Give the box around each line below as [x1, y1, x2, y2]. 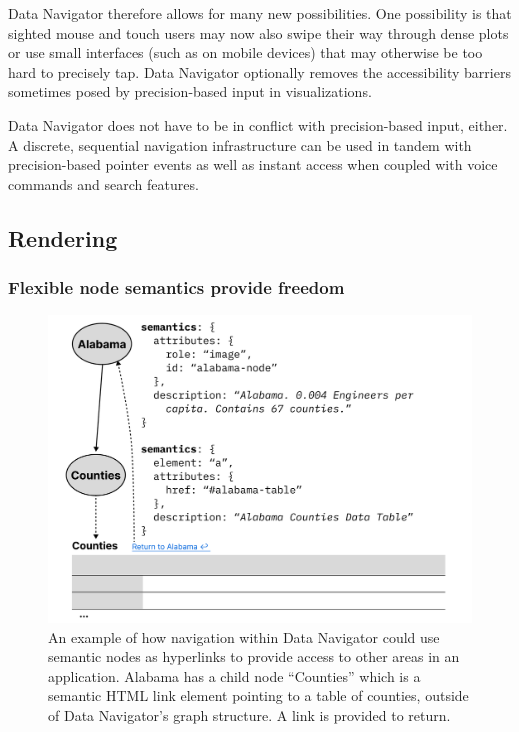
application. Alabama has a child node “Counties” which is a [48, 665, 421, 686]
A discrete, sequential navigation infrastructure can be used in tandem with [8, 134, 472, 155]
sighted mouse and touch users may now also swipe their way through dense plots [8, 22, 509, 43]
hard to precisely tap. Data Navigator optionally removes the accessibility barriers [8, 61, 511, 82]
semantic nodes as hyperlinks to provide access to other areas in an [48, 646, 460, 667]
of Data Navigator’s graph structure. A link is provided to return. [48, 704, 451, 725]
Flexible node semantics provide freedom [8, 275, 345, 300]
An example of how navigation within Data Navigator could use [48, 626, 440, 647]
